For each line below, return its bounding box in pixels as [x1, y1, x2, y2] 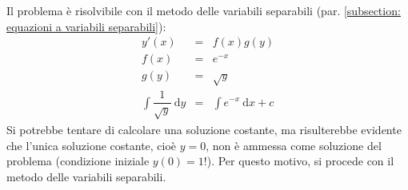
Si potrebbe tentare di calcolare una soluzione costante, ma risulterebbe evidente [6, 121, 402, 137]
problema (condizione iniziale [6, 152, 150, 169]
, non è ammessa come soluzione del [206, 137, 382, 153]
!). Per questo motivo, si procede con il [203, 152, 394, 169]
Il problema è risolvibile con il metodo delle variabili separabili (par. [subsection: [6, 2, 401, 18]
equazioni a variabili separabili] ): [6, 18, 166, 34]
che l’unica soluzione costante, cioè [6, 137, 177, 153]
